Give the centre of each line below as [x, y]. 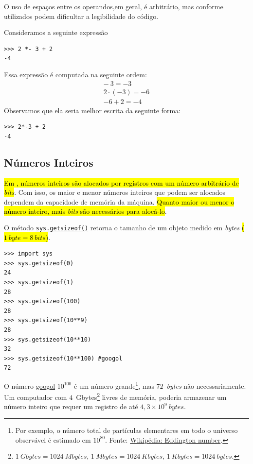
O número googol [30, 386]
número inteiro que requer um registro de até [71, 406]
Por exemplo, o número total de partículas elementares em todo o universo [126, 430]
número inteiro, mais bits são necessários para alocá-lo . [85, 211]
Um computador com [36, 397]
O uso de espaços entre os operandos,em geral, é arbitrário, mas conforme [114, 6]
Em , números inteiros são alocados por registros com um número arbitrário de [121, 182]
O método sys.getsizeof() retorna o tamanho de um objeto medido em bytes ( [124, 228]
